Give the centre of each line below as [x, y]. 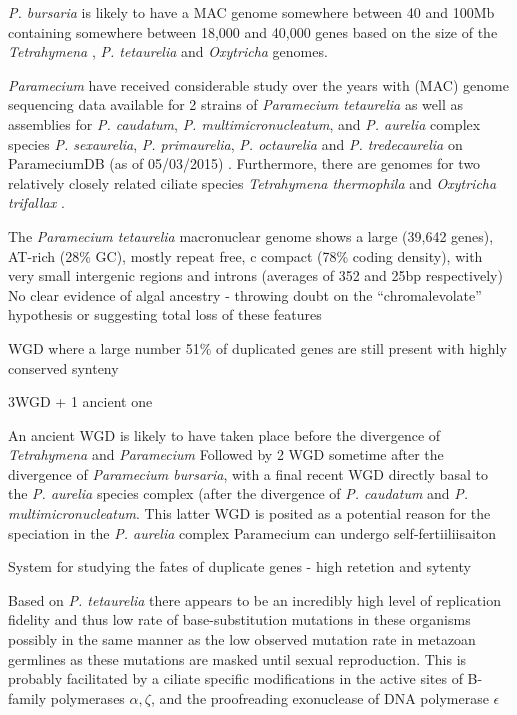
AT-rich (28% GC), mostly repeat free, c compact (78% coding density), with [245, 255]
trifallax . [36, 202]
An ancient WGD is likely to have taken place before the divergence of [224, 434]
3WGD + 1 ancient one [80, 401]
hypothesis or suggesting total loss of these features [165, 314]
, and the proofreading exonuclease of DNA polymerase [319, 697]
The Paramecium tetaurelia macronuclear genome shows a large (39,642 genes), [251, 235]
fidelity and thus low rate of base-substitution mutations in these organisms [239, 619]
